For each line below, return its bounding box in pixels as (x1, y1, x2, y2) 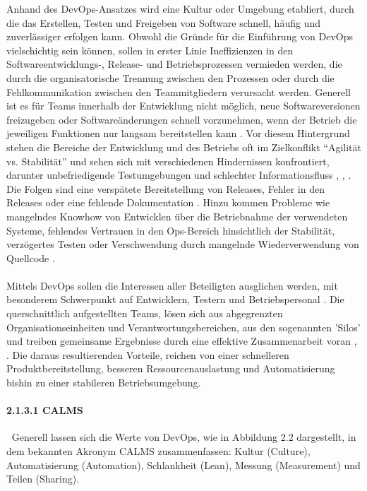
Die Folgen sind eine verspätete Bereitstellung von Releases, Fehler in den (6, 181, 325, 196)
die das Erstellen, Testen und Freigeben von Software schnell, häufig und (6, 15, 320, 30)
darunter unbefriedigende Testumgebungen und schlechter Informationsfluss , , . (6, 167, 351, 182)
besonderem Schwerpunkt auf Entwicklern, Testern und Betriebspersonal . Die (6, 292, 344, 307)
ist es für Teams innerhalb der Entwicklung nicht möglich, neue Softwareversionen (6, 98, 361, 113)
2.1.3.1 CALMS (6, 403, 83, 418)
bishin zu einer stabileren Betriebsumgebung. (6, 375, 201, 390)
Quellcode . (6, 250, 55, 265)
